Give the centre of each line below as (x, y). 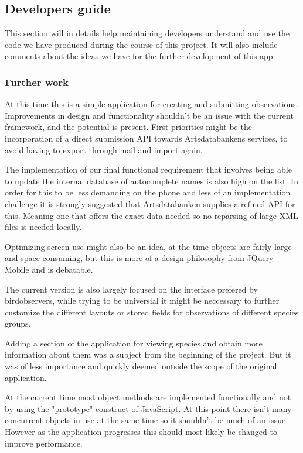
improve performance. (44, 443)
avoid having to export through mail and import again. (104, 150)
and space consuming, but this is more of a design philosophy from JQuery (139, 258)
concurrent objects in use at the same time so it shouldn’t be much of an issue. (147, 420)
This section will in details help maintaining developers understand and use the (147, 33)
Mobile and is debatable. (49, 269)
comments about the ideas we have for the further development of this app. (140, 56)
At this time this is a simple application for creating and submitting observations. (151, 104)
